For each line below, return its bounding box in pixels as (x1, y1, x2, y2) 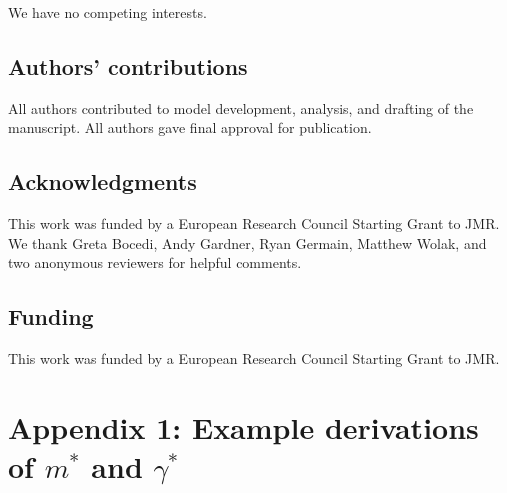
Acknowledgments (8, 166, 197, 197)
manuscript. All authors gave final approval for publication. (8, 117, 372, 138)
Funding (8, 301, 94, 332)
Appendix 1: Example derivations (8, 406, 479, 447)
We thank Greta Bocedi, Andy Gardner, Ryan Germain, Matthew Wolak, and (8, 232, 487, 253)
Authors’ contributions (8, 50, 248, 81)
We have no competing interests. (8, 2, 207, 22)
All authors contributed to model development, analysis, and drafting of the (8, 97, 474, 118)
